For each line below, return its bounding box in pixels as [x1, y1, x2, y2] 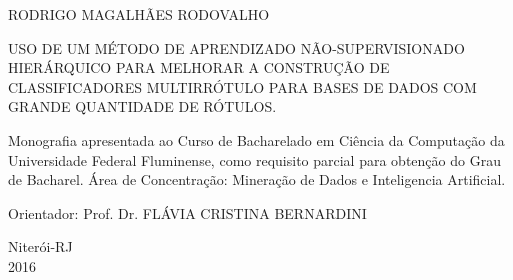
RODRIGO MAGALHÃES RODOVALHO [8, 4, 270, 24]
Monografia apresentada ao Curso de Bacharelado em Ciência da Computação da [8, 129, 505, 150]
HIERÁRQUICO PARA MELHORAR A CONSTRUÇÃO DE [8, 57, 390, 78]
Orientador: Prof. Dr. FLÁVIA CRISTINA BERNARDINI [8, 202, 367, 223]
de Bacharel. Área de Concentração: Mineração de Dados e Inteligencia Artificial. [8, 169, 506, 190]
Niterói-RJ [8, 236, 73, 257]
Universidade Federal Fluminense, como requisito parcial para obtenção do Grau [8, 149, 501, 170]
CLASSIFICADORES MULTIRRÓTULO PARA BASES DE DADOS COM [8, 76, 477, 97]
